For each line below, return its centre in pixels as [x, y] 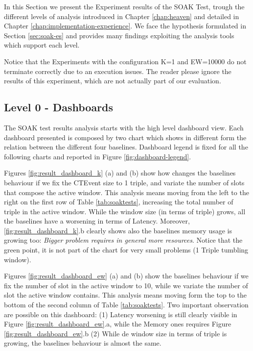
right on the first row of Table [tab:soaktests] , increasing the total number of [119, 202]
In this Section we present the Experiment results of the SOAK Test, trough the [124, 6]
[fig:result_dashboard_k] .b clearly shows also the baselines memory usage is [118, 230]
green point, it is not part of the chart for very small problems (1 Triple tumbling [126, 250]
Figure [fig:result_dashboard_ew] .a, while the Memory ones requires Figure [118, 324]
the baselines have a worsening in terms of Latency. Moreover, [97, 221]
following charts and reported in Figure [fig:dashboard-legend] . [98, 156]
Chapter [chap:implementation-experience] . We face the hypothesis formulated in [125, 26]
